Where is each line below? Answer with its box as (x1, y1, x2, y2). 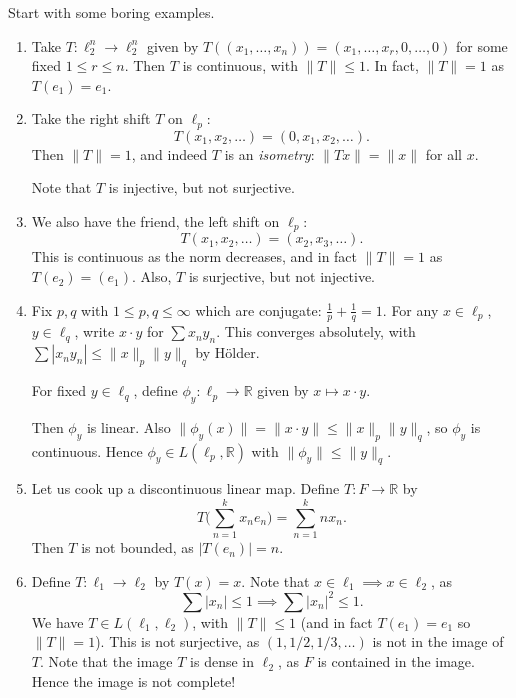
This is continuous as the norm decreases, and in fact (31, 246, 358, 267)
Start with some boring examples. (8, 2, 215, 22)
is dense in (190, 651, 255, 672)
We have (31, 611, 84, 632)
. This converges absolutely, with (216, 321, 416, 342)
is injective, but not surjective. (108, 177, 295, 198)
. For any (382, 299, 439, 320)
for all (425, 143, 462, 164)
